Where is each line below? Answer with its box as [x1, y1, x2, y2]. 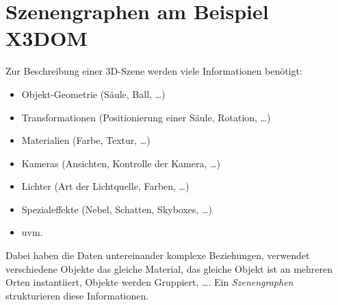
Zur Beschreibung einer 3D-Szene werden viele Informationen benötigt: [5, 64, 302, 78]
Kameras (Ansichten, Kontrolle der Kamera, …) [21, 156, 220, 170]
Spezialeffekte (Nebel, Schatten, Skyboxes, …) [21, 202, 212, 216]
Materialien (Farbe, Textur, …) [21, 133, 151, 147]
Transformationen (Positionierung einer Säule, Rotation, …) [21, 110, 271, 124]
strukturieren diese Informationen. [5, 288, 149, 302]
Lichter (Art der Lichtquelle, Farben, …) [21, 179, 190, 193]
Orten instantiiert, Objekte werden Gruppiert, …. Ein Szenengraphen [5, 275, 294, 289]
